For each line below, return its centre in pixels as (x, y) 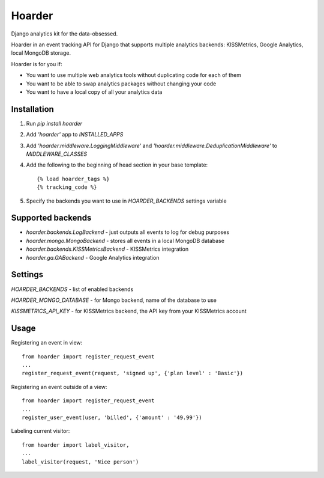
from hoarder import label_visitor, (76, 445)
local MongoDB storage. (41, 53)
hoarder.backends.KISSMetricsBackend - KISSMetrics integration (107, 249)
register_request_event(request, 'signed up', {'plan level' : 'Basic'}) (133, 373)
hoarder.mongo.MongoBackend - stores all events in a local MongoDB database (125, 241)
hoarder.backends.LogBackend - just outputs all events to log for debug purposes (128, 232)
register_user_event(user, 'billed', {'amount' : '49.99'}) (112, 417)
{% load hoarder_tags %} (73, 179)
